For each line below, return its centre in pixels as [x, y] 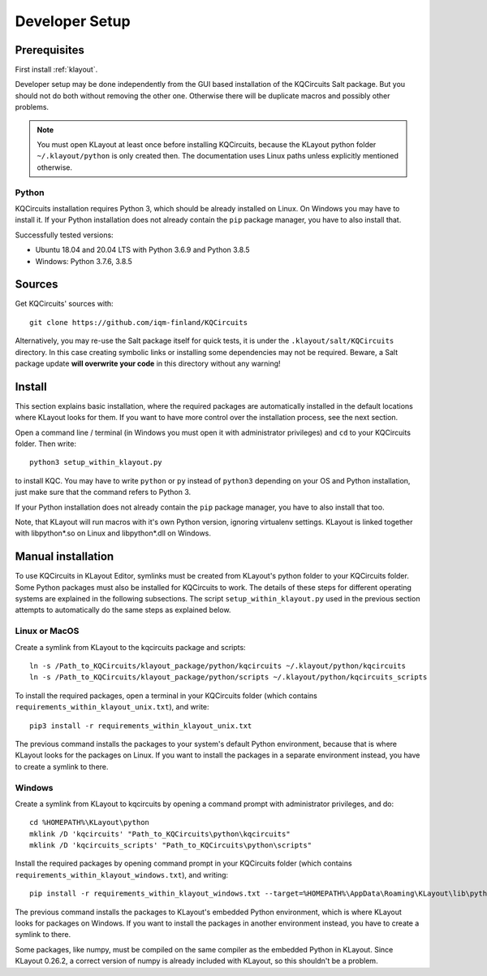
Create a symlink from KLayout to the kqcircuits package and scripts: [131, 647]
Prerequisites [50, 50]
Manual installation [65, 557]
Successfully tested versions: [64, 235]
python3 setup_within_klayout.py [96, 462]
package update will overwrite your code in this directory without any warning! [148, 363]
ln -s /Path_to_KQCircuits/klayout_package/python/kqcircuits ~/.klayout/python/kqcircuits [218, 666]
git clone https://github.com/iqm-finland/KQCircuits [138, 322]
